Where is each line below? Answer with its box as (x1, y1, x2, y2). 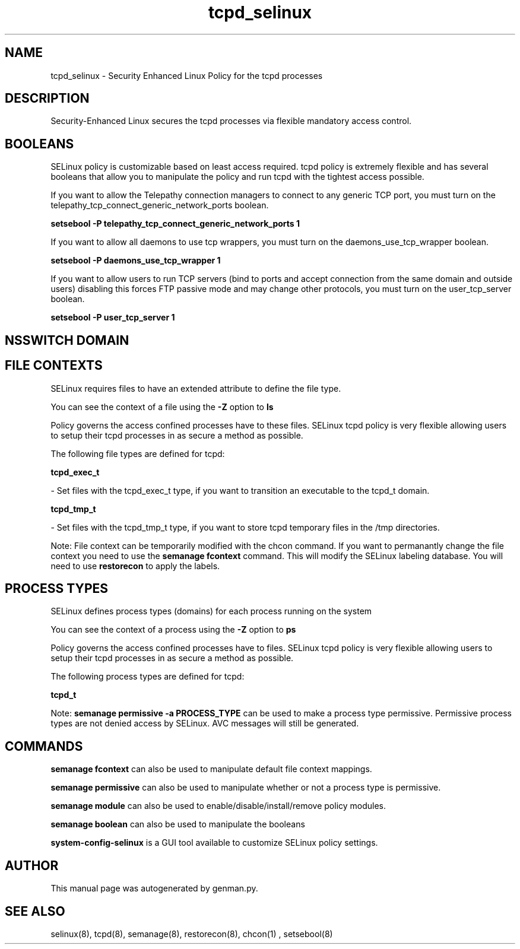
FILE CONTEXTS (5, 358, 103, 373)
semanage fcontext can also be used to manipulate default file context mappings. (50, 764, 372, 775)
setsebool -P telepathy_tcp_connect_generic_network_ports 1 (50, 218, 300, 229)
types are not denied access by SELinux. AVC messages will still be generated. (50, 718, 359, 729)
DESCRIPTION (5, 91, 90, 106)
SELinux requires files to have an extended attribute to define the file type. (50, 383, 341, 393)
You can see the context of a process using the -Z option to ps (50, 624, 296, 635)
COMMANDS (5, 738, 83, 754)
